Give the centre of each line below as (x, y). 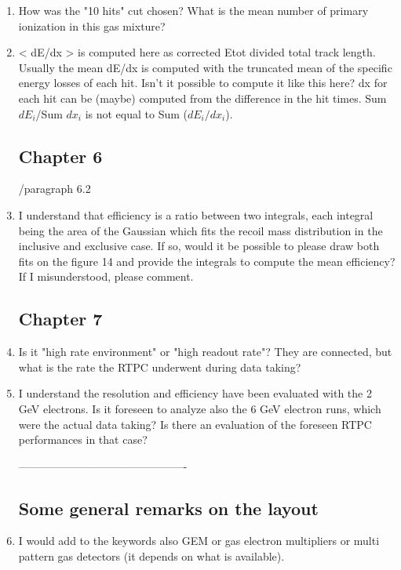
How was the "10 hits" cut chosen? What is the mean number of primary (193, 10)
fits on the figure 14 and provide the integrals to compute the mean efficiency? (207, 261)
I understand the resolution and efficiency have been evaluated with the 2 (195, 393)
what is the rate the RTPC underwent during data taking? (160, 367)
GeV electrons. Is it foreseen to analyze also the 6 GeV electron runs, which (200, 408)
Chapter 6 (60, 156)
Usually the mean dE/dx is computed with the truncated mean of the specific (205, 67)
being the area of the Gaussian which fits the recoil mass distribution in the (200, 230)
